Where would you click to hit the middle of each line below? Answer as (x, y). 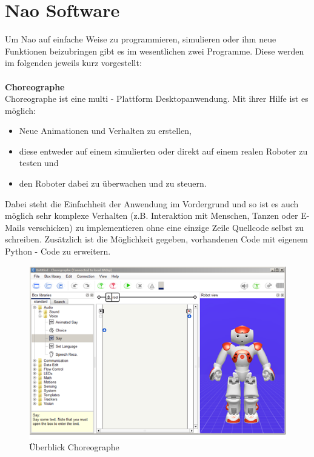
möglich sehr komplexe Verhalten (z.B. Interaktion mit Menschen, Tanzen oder (152, 215)
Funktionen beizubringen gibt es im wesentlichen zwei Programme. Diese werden (155, 51)
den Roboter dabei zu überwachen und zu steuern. (113, 183)
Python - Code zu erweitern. (58, 251)
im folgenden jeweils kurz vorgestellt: (73, 63)
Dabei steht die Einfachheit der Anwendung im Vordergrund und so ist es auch (152, 203)
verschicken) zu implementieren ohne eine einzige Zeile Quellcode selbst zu (166, 227)
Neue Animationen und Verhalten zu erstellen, (105, 131)
